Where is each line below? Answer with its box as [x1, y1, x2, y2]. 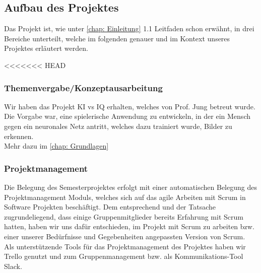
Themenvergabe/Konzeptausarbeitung [4, 81, 163, 94]
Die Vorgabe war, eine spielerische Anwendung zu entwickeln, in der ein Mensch [4, 111, 250, 121]
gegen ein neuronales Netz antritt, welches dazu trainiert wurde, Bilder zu [4, 120, 232, 131]
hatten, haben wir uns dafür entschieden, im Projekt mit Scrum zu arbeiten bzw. [4, 221, 254, 232]
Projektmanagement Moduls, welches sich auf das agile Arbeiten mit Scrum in [4, 191, 246, 202]
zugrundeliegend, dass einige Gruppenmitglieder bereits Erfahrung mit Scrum [4, 211, 243, 222]
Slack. [4, 260, 22, 271]
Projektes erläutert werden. [4, 43, 88, 53]
